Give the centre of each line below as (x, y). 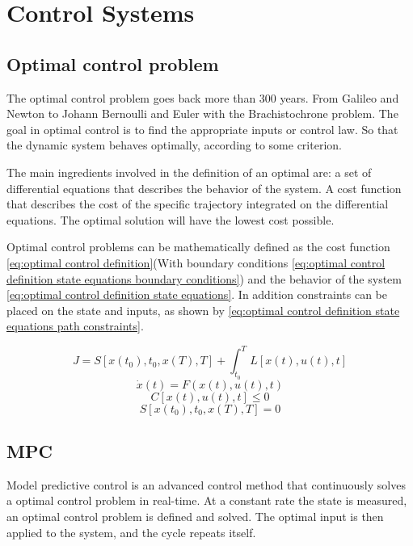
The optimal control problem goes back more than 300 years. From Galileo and (203, 97)
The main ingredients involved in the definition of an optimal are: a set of (189, 172)
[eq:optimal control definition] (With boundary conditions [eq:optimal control (196, 262)
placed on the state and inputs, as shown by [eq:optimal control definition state (203, 310)
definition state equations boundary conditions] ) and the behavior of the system (204, 278)
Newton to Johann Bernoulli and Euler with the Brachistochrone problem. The (202, 113)
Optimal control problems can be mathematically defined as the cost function (198, 247)
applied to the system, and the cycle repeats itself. (131, 532)
